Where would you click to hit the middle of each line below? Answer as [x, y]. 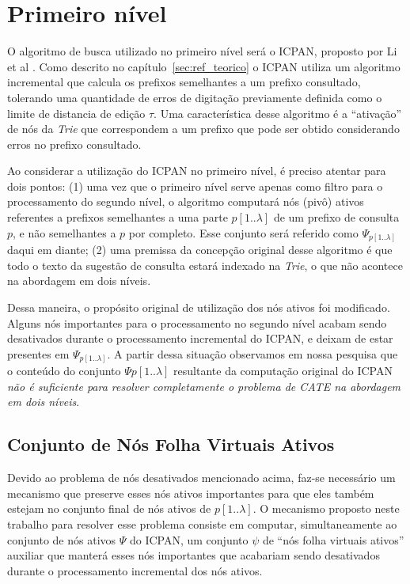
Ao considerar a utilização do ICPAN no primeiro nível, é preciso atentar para [197, 171]
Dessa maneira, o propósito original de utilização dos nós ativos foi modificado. [199, 307]
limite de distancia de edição [76, 113]
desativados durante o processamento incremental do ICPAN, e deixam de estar [200, 338]
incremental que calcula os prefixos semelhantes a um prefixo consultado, [184, 82]
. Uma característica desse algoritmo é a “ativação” [278, 113]
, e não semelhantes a [65, 232]
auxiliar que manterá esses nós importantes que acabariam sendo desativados [194, 555]
